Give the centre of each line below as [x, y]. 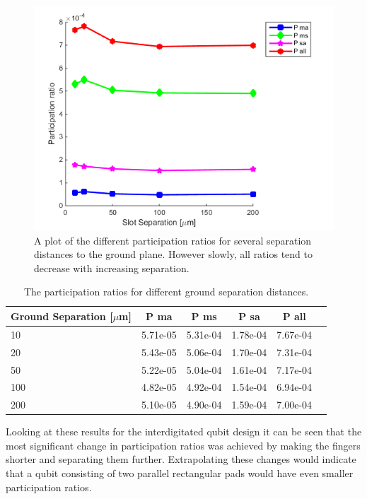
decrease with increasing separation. [112, 268]
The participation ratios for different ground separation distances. [166, 292]
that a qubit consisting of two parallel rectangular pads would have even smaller [180, 473]
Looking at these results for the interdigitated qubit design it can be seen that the [184, 432]
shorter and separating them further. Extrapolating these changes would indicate [181, 459]
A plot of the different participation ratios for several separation [173, 240]
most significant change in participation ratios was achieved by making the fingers [183, 445]
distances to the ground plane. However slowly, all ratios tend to [173, 254]
